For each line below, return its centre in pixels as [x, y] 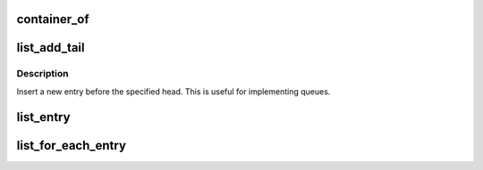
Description [42, 74]
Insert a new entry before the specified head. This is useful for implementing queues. [174, 91]
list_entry [43, 117]
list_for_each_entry [72, 146]
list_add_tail [51, 48]
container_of [53, 19]
